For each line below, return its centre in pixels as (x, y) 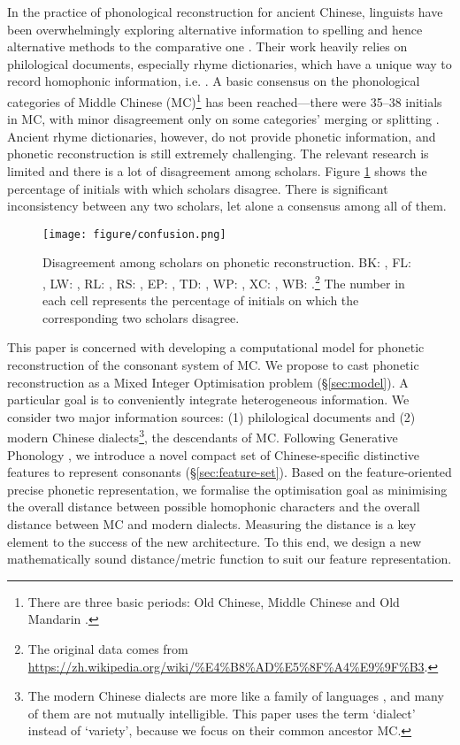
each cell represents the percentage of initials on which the (201, 300)
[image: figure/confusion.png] (134, 234)
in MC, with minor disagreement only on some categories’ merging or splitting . (223, 119)
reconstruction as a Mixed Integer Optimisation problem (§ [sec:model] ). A (208, 382)
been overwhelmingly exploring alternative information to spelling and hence (215, 29)
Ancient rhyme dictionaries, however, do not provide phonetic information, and (222, 136)
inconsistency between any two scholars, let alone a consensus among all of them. (227, 206)
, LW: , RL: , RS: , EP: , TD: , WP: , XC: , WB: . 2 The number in (224, 282)
